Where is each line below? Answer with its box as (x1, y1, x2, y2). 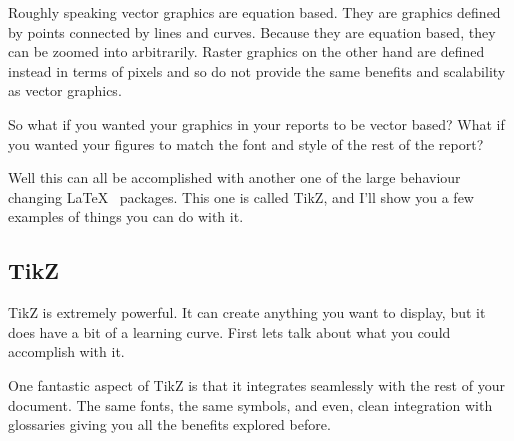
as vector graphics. (8, 80, 122, 101)
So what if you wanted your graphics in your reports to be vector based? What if (8, 113, 505, 134)
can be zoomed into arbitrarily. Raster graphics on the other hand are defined (8, 41, 485, 62)
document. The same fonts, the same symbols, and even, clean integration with (8, 394, 493, 415)
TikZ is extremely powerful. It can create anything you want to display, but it (8, 302, 486, 323)
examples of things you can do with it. (8, 206, 244, 227)
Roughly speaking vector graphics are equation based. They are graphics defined (8, 2, 501, 22)
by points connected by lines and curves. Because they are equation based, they (8, 21, 496, 42)
